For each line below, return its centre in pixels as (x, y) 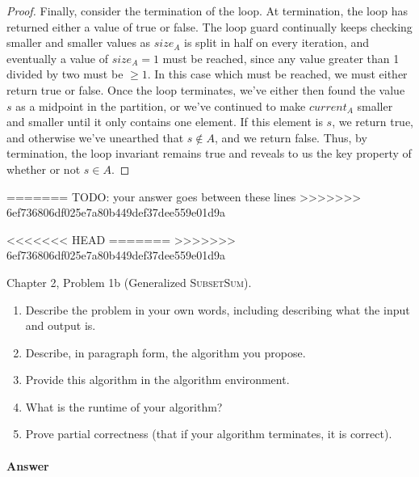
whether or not (44, 169)
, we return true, (373, 122)
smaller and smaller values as (79, 42)
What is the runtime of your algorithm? (124, 406)
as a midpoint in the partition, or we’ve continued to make (161, 106)
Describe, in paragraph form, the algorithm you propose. (166, 352)
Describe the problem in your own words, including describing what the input (218, 309)
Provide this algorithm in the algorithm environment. (157, 380)
